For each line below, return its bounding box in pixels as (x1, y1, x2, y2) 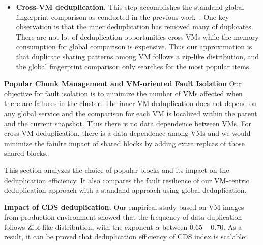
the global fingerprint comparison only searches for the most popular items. (16, 61, 251, 72)
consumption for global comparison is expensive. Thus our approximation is (16, 41, 252, 52)
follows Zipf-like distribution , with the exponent (4, 221, 153, 232)
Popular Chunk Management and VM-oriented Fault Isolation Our (4, 78, 242, 89)
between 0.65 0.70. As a (162, 221, 242, 232)
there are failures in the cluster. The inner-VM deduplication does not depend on (4, 98, 257, 109)
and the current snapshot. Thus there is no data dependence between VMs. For (4, 118, 252, 128)
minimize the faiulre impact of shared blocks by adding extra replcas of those (4, 137, 245, 148)
